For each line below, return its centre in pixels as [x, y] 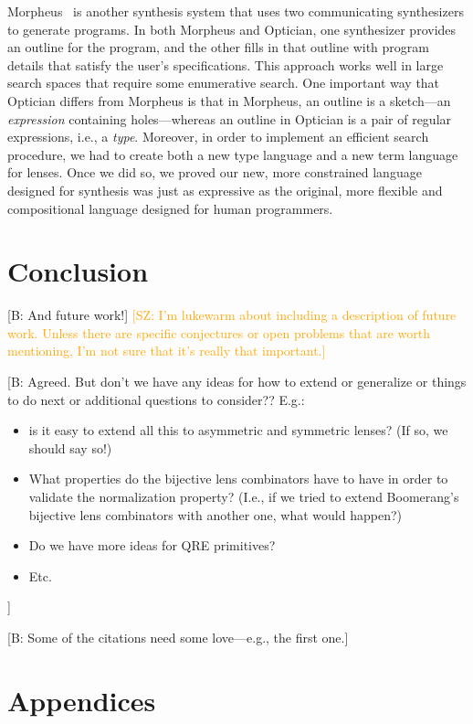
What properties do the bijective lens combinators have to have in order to [238, 479]
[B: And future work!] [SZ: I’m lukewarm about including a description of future [232, 315]
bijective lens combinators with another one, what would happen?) [215, 514]
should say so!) [70, 447]
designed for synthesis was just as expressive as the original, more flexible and [225, 190]
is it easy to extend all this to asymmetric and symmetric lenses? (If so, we [238, 430]
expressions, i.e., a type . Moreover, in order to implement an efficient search [218, 137]
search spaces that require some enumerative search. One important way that [224, 83]
